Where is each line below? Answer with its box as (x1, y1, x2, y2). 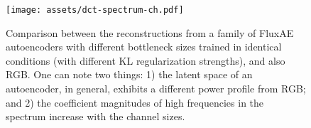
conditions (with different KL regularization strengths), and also (6, 53, 285, 68)
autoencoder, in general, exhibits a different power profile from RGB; (6, 81, 306, 96)
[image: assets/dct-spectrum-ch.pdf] (6, 5, 184, 15)
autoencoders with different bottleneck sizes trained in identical (6, 39, 282, 54)
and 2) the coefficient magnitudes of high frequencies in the (6, 95, 264, 110)
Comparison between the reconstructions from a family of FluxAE (6, 25, 294, 40)
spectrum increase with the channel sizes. (6, 109, 185, 124)
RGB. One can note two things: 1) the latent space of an (6, 67, 253, 82)
